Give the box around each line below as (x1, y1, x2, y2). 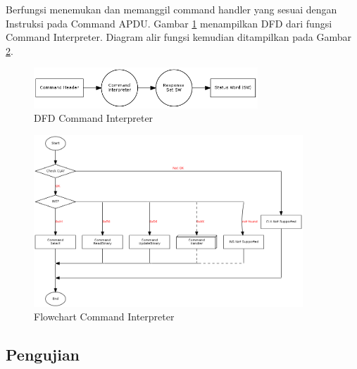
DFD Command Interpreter (34, 111, 154, 125)
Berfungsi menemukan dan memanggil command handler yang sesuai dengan (6, 2, 337, 16)
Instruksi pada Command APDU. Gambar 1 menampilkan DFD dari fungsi (6, 15, 332, 30)
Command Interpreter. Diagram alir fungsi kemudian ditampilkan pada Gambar (6, 30, 352, 44)
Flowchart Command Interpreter (34, 309, 175, 324)
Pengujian (6, 344, 80, 365)
